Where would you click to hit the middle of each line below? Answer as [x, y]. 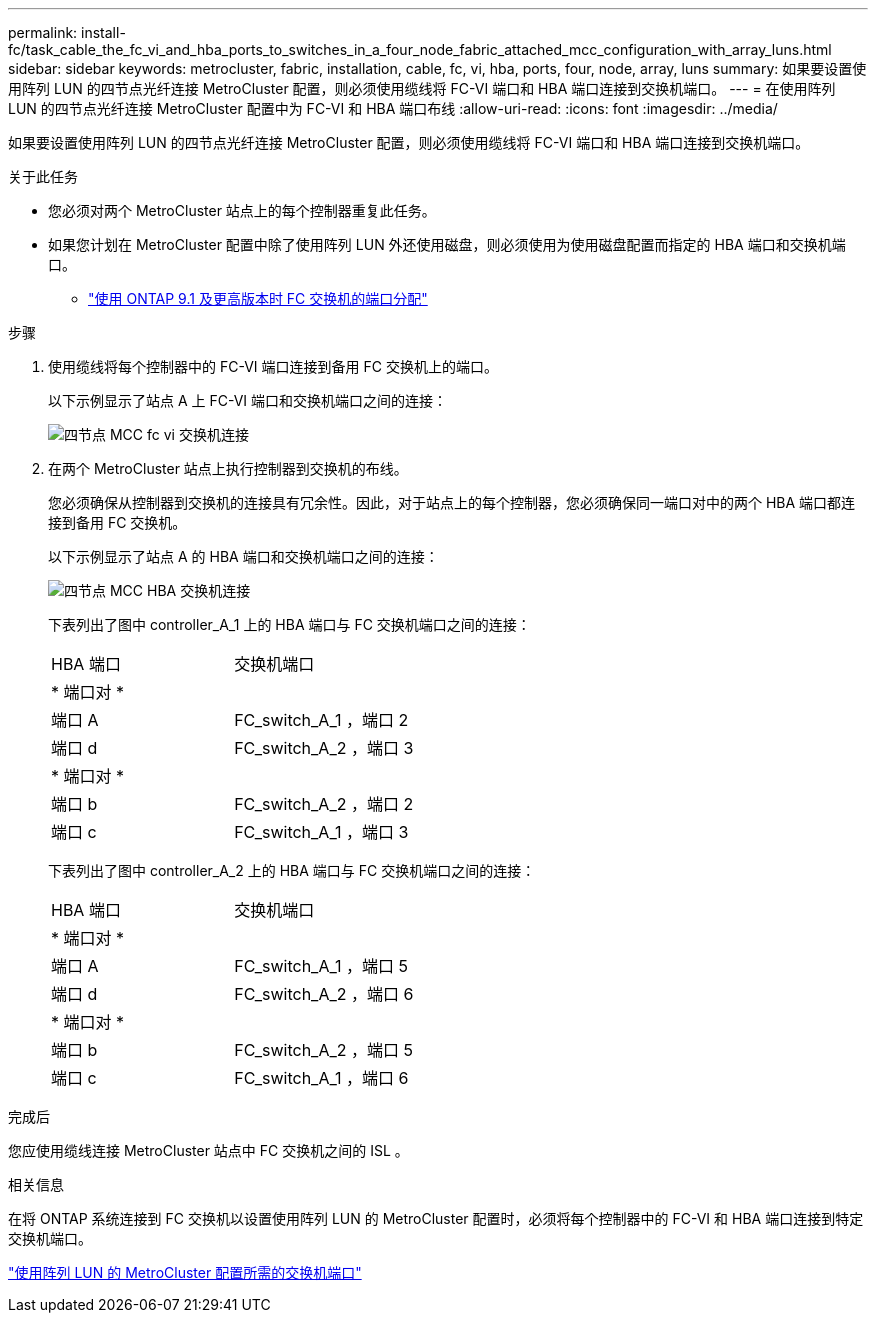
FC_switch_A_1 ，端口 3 [321, 832]
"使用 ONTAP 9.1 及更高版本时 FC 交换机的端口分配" [258, 298]
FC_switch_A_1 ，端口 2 [321, 720]
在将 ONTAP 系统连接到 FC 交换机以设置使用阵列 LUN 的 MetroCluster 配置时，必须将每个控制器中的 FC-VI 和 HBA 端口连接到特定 [436, 1218]
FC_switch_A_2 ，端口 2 [324, 804]
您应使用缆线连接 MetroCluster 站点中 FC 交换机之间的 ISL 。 [208, 1150]
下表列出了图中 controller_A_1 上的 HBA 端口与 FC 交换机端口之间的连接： [289, 624]
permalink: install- [67, 32]
